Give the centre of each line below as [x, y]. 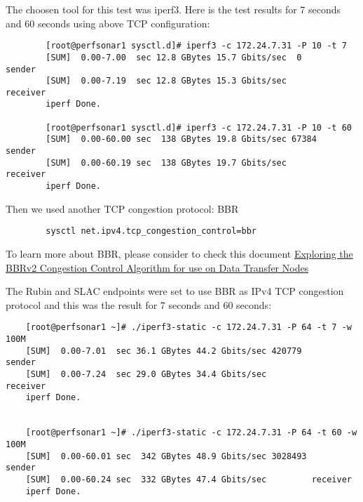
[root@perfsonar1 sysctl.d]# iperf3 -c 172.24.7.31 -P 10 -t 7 [196, 46]
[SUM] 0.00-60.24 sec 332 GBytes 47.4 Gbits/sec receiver [189, 479]
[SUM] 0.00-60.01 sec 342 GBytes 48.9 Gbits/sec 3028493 [166, 456]
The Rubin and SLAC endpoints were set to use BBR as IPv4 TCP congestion [175, 291]
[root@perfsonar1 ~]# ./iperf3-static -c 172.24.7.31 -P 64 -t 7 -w [189, 328]
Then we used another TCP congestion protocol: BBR [122, 208]
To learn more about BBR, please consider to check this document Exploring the [179, 253]
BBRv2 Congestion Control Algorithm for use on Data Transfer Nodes [157, 267]
